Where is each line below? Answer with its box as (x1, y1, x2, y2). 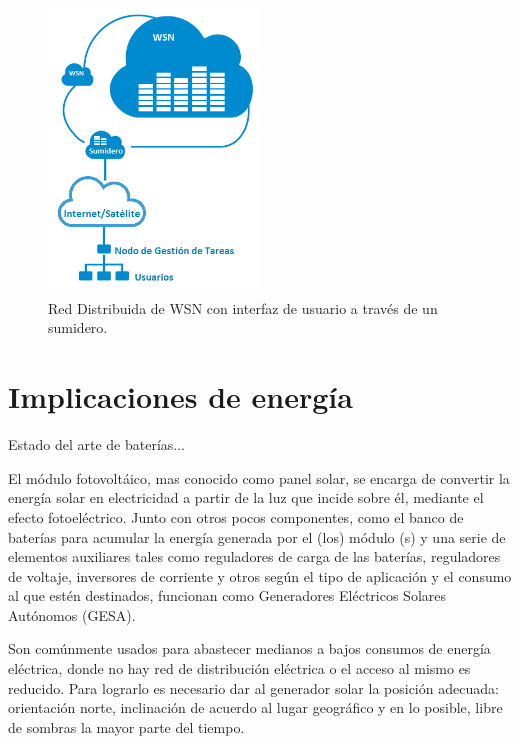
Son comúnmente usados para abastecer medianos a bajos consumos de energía (8, 638, 491, 659)
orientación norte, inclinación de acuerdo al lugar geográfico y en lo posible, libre (8, 697, 503, 718)
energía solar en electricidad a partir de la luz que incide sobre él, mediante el (8, 487, 484, 508)
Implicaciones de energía (8, 376, 353, 417)
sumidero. (48, 317, 108, 338)
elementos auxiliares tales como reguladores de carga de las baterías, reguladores (8, 546, 501, 567)
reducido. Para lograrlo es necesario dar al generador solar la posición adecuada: (8, 677, 499, 698)
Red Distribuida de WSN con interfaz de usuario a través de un (48, 297, 438, 318)
